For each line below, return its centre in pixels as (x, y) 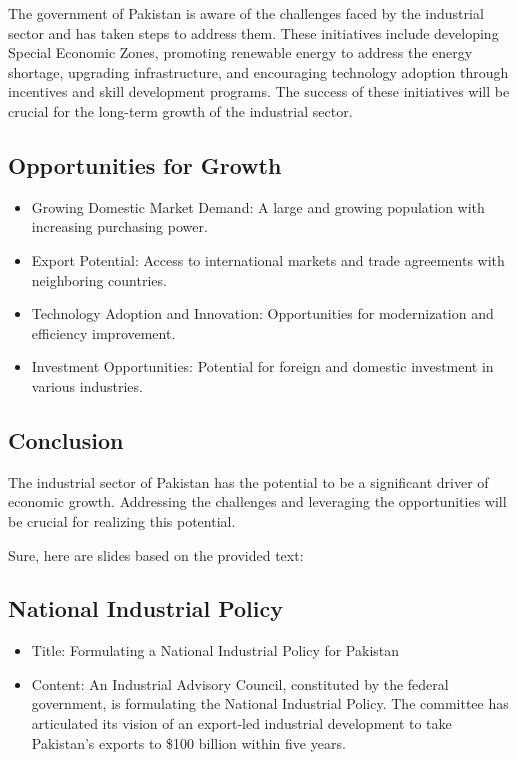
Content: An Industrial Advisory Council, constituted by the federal (240, 683)
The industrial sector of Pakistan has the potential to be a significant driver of (248, 481)
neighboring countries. (99, 279)
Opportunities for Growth (145, 164)
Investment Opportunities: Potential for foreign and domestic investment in (262, 366)
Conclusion (66, 439)
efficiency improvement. (103, 332)
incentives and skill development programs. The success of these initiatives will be (259, 91)
